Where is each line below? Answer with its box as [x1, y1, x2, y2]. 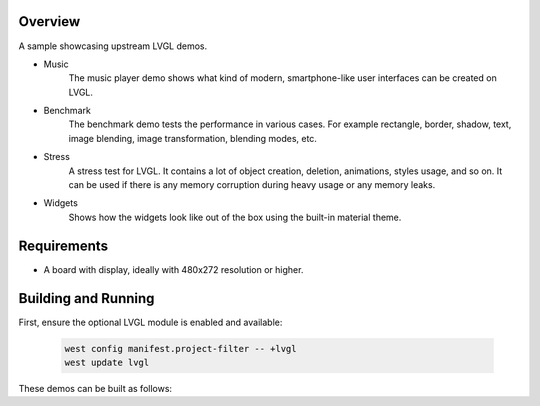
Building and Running [18, 290, 155, 307]
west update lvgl [64, 357, 150, 368]
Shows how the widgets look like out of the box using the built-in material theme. [68, 211, 402, 223]
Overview [18, 13, 81, 30]
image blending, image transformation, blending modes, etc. [68, 132, 317, 144]
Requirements [18, 237, 109, 254]
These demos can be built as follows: [18, 382, 173, 394]
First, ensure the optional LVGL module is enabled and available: [18, 316, 283, 328]
